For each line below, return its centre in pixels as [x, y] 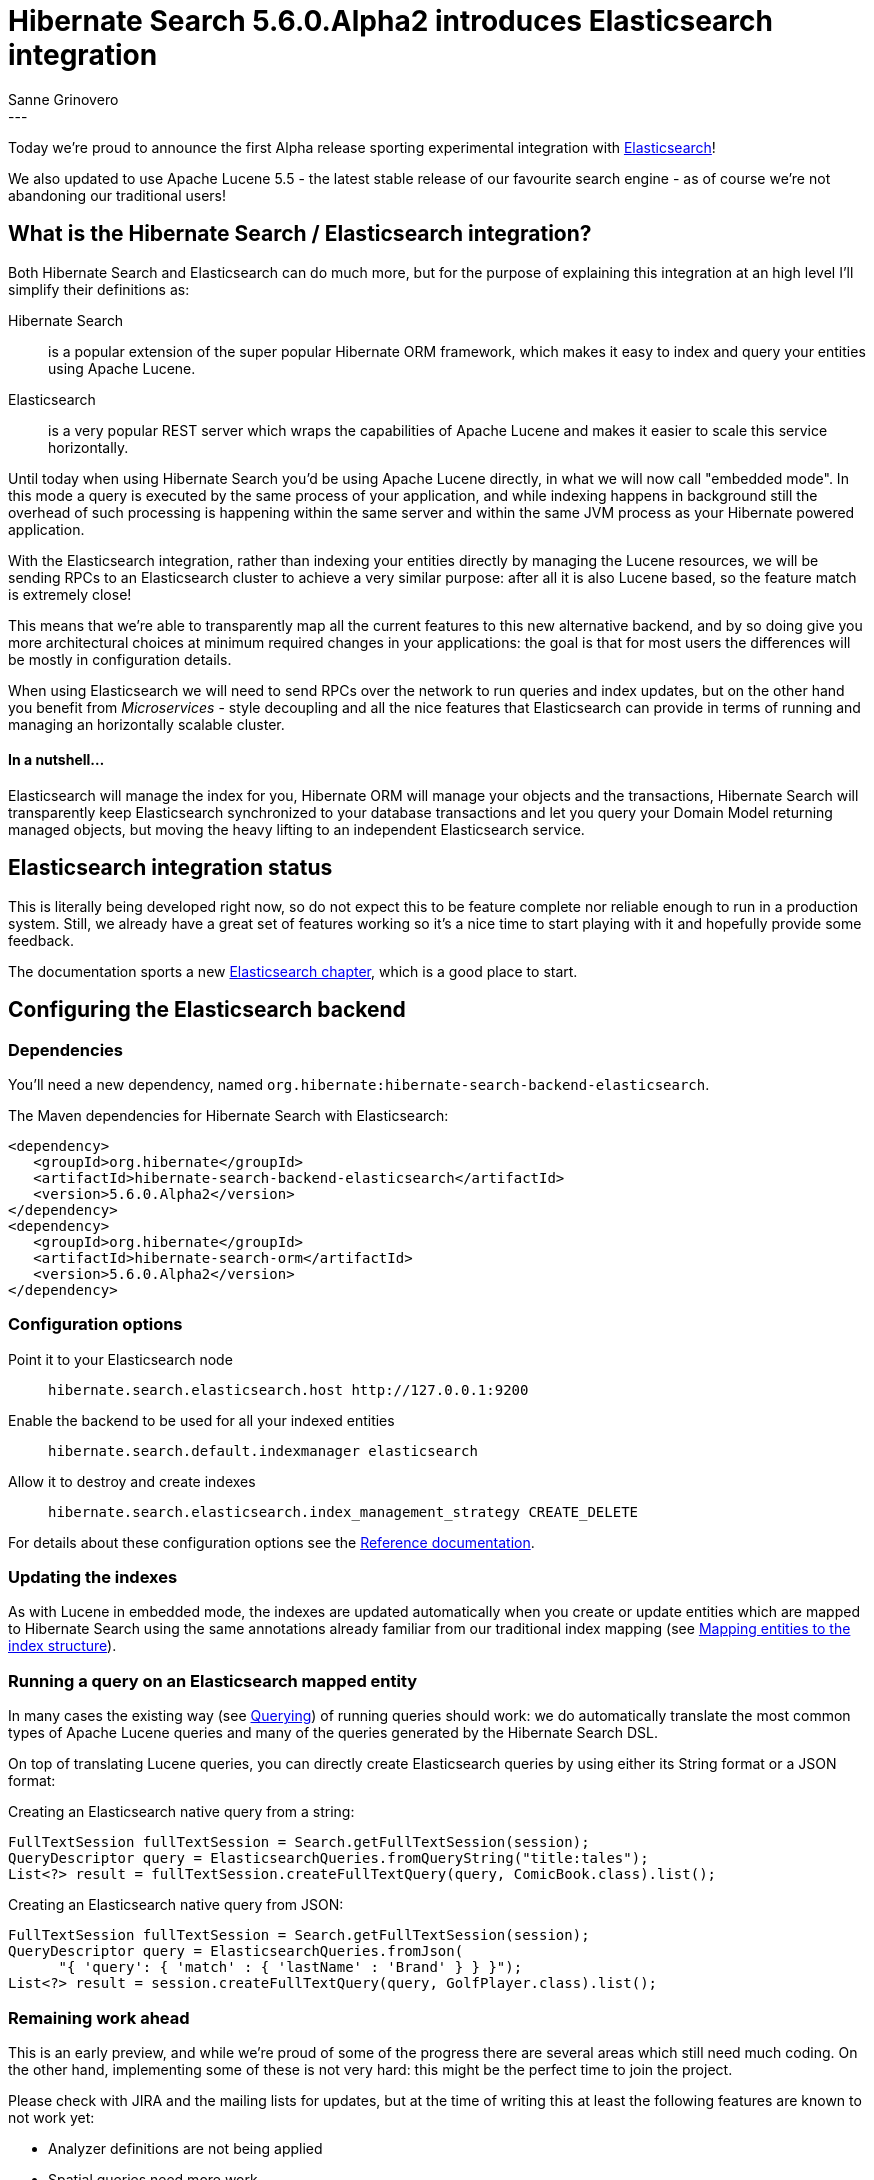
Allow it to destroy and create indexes [132, 1481]
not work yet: [51, 2117]
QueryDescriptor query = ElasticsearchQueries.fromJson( [236, 1951]
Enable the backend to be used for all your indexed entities [201, 1420]
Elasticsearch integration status [170, 868]
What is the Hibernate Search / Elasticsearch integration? [300, 234]
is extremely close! [70, 594]
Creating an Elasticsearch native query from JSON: [176, 1905]
